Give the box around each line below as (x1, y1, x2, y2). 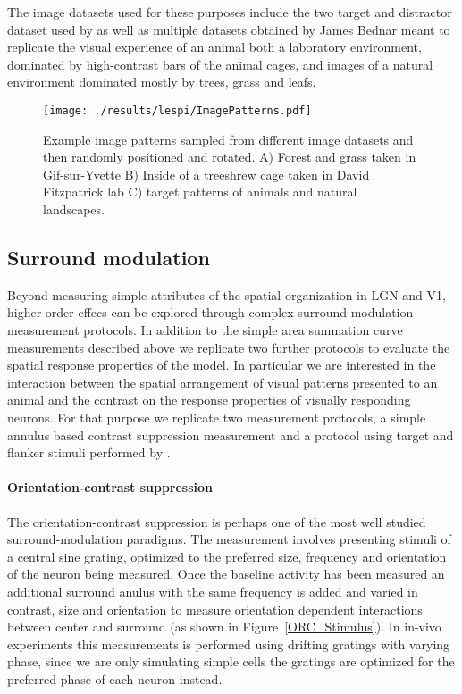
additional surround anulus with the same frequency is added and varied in (7, 581, 418, 600)
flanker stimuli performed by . (7, 443, 171, 462)
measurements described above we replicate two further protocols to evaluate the (7, 338, 450, 356)
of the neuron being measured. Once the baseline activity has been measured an (7, 564, 445, 583)
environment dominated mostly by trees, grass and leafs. (7, 72, 316, 91)
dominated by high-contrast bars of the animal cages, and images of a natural (7, 54, 433, 73)
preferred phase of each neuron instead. (7, 669, 223, 688)
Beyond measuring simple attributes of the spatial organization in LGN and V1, (7, 285, 446, 304)
